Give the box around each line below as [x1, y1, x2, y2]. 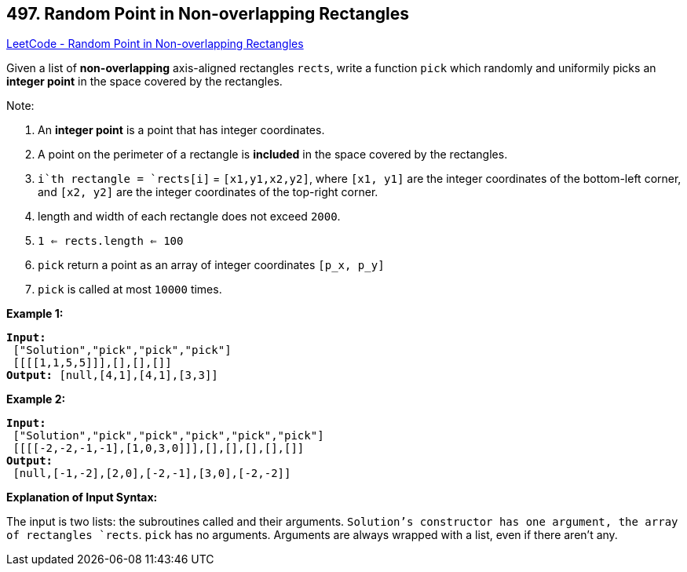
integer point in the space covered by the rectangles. [6, 75, 283, 89]
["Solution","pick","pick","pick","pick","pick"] [13, 429, 324, 443]
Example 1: [6, 307, 64, 321]
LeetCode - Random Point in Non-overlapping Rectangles [6, 37, 304, 51]
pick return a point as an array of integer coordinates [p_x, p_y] [38, 258, 385, 272]
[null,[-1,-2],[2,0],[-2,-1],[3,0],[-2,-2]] [13, 467, 291, 480]
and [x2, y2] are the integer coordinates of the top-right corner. [38, 185, 378, 199]
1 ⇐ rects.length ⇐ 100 [38, 235, 184, 248]
